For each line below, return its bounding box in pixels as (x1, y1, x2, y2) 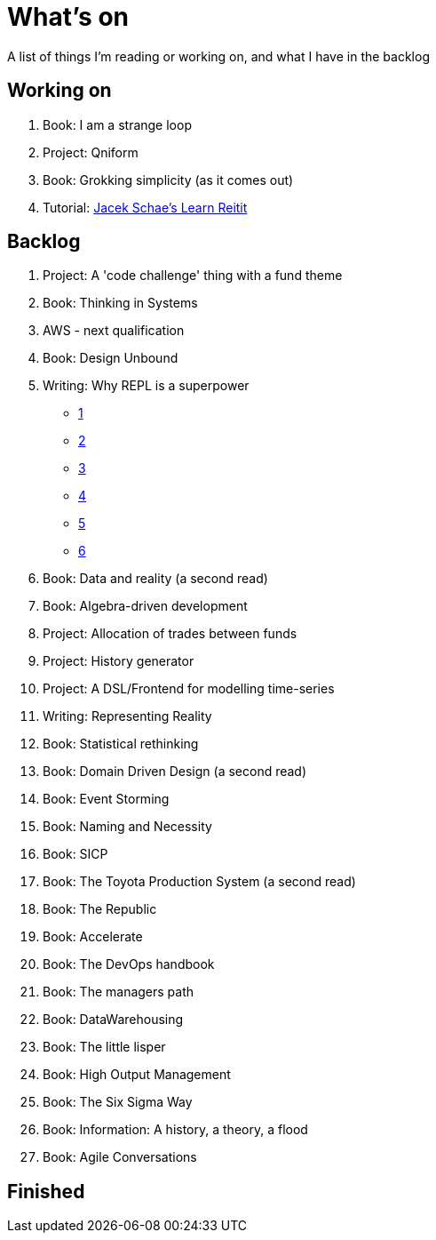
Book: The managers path (43, 984, 194, 1000)
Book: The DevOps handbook (43, 956, 215, 972)
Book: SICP (43, 846, 108, 862)
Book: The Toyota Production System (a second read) (43, 874, 356, 890)
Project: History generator (43, 653, 194, 669)
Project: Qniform (43, 144, 139, 160)
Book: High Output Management (43, 1067, 231, 1083)
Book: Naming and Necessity (43, 819, 212, 835)
